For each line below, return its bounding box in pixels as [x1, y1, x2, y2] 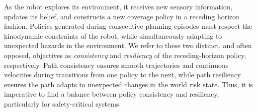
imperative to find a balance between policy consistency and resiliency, [4, 89, 219, 99]
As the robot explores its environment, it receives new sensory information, [4, 1, 233, 11]
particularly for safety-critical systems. [4, 98, 121, 109]
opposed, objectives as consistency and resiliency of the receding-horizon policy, [4, 50, 246, 60]
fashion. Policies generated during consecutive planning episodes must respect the [4, 21, 253, 31]
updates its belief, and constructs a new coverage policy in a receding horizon [4, 11, 240, 21]
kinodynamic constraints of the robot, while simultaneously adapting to [4, 30, 222, 41]
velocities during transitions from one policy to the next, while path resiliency [4, 69, 241, 80]
